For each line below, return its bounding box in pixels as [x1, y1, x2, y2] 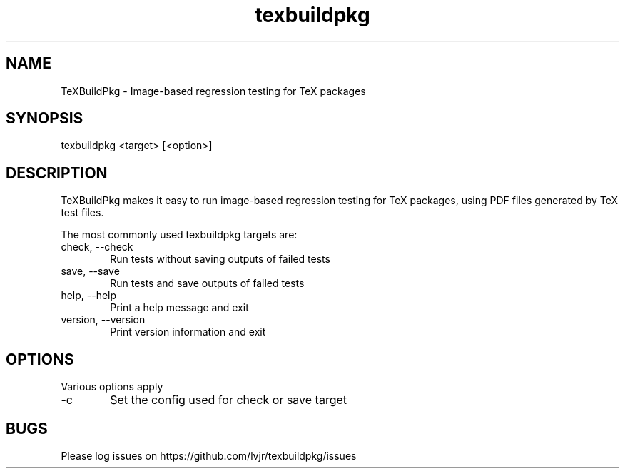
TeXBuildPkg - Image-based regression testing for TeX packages [61, 84, 366, 97]
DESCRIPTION [6, 163, 108, 182]
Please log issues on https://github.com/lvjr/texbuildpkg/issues [61, 449, 357, 462]
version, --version [61, 313, 146, 326]
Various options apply [61, 380, 163, 393]
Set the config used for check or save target [110, 393, 347, 408]
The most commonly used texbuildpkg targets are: [61, 228, 298, 241]
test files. [61, 206, 104, 219]
